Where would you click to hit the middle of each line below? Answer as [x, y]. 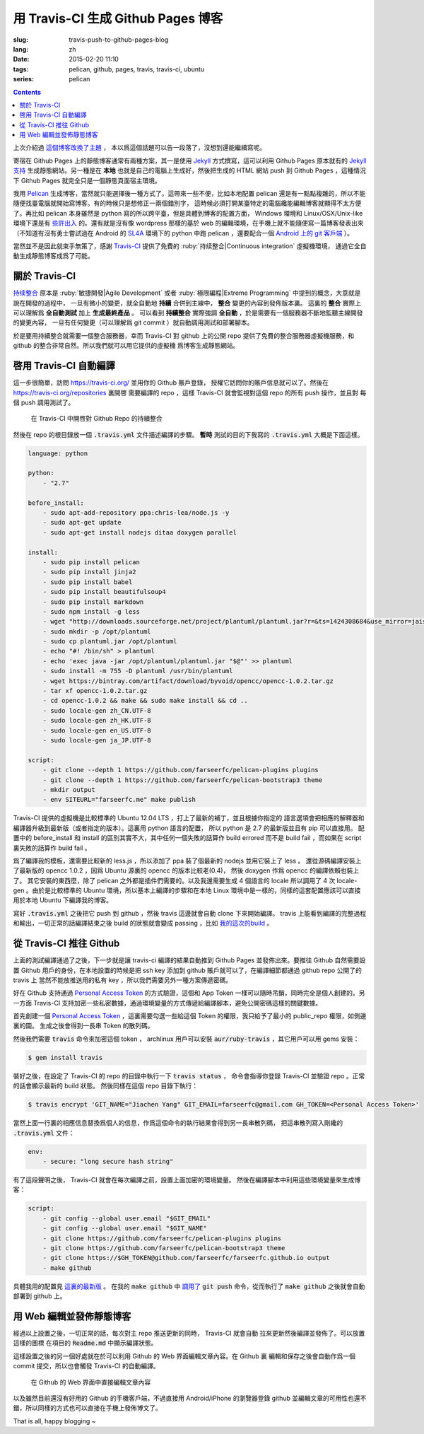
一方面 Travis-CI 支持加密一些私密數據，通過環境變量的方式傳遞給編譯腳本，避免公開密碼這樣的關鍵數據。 [167, 1003]
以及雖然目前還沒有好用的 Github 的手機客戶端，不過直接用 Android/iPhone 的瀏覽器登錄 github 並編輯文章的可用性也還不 [190, 1398]
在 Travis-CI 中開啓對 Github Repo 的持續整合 [96, 419]
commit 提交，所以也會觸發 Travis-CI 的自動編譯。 [86, 1366]
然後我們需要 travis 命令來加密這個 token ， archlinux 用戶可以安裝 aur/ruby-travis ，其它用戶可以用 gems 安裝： [186, 1039]
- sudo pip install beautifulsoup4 [104, 592]
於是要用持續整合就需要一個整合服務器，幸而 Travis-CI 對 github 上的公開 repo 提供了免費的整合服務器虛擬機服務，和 [184, 335]
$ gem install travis [65, 1057]
